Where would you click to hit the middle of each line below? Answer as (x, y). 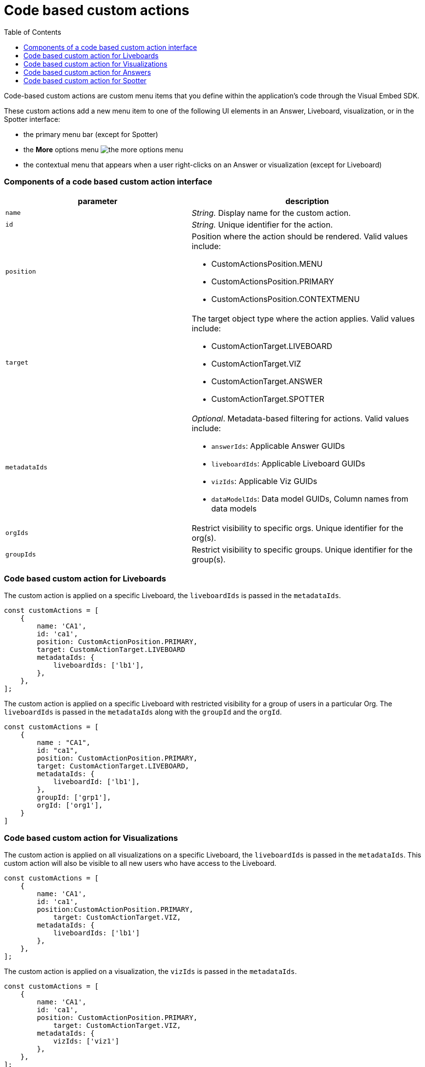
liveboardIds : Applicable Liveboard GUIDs (288, 463)
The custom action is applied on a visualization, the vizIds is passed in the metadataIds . (150, 971)
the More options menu (61, 149)
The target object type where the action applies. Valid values (303, 318)
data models (234, 508)
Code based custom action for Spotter (85, 80)
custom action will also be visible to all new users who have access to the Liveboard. (140, 863)
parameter (98, 201)
